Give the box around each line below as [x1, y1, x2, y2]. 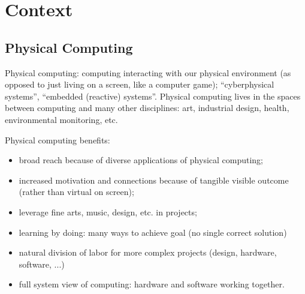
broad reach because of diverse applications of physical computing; [19, 154, 264, 166]
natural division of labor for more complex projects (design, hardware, [19, 246, 277, 259]
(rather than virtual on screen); [19, 185, 134, 198]
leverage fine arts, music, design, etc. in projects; [19, 205, 197, 218]
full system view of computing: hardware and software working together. [19, 278, 285, 290]
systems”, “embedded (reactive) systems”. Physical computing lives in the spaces [5, 89, 301, 102]
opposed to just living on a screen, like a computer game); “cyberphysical [5, 78, 274, 91]
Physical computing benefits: [5, 133, 110, 146]
